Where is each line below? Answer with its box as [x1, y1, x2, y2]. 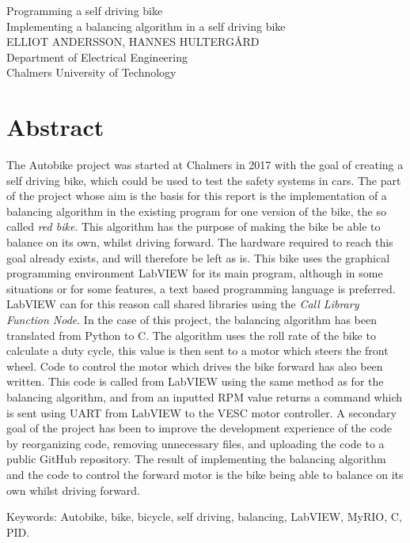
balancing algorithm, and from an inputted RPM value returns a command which [6, 389, 403, 405]
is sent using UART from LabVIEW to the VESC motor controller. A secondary [6, 404, 397, 420]
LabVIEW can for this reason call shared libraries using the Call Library [6, 296, 359, 312]
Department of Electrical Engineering [6, 48, 188, 65]
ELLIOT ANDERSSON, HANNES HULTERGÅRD [6, 33, 260, 50]
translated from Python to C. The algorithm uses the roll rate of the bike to [6, 326, 376, 343]
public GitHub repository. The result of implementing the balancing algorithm [6, 451, 386, 467]
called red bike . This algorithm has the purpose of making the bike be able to [6, 218, 381, 235]
